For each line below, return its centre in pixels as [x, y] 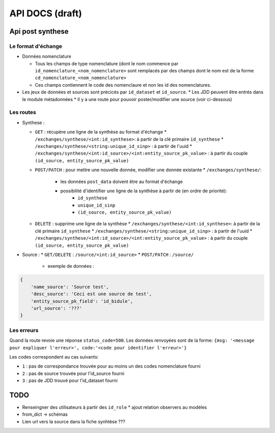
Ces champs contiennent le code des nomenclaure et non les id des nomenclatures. [123, 85]
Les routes [23, 112]
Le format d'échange [36, 46]
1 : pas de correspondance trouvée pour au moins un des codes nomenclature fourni [111, 366]
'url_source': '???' [57, 308]
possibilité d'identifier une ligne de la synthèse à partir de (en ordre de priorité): [144, 191]
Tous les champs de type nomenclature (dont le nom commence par [107, 63]
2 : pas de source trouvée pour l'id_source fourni [73, 373]
